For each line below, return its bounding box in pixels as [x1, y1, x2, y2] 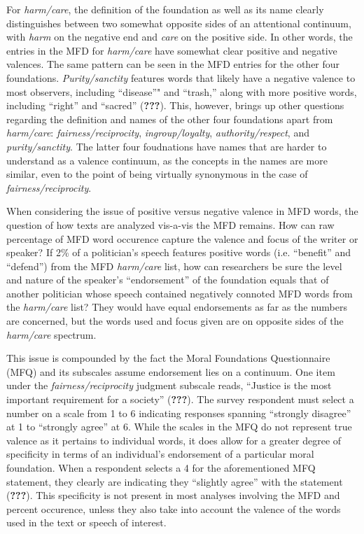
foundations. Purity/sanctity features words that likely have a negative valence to [6, 70, 356, 85]
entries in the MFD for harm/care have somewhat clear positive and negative [6, 43, 337, 57]
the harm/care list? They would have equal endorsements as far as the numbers [6, 300, 347, 314]
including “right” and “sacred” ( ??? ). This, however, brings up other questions [6, 98, 344, 113]
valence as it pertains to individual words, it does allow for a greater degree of [6, 433, 342, 447]
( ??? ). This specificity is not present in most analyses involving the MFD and [6, 488, 340, 503]
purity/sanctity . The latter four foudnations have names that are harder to [6, 139, 327, 153]
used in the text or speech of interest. [6, 515, 167, 530]
